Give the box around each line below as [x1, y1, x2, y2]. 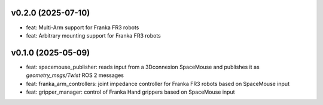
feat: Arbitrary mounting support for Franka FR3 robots [26, 32, 161, 39]
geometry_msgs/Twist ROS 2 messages [26, 72, 124, 79]
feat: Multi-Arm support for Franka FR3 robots [26, 24, 139, 31]
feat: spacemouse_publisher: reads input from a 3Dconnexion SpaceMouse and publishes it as [26, 63, 260, 70]
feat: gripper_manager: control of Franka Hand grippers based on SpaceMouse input [26, 88, 235, 95]
